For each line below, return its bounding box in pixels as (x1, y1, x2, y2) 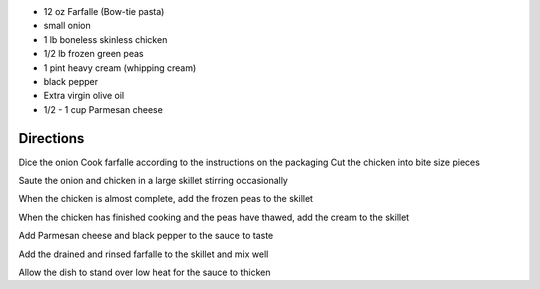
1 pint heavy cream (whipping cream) (43, 61, 197, 74)
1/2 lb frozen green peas (43, 48, 144, 60)
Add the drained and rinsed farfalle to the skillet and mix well (18, 248, 269, 260)
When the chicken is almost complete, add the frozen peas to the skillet (18, 193, 314, 205)
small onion (43, 20, 91, 32)
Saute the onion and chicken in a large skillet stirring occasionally (18, 175, 289, 187)
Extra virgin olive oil (43, 90, 125, 102)
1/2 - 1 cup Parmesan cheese (43, 103, 164, 115)
